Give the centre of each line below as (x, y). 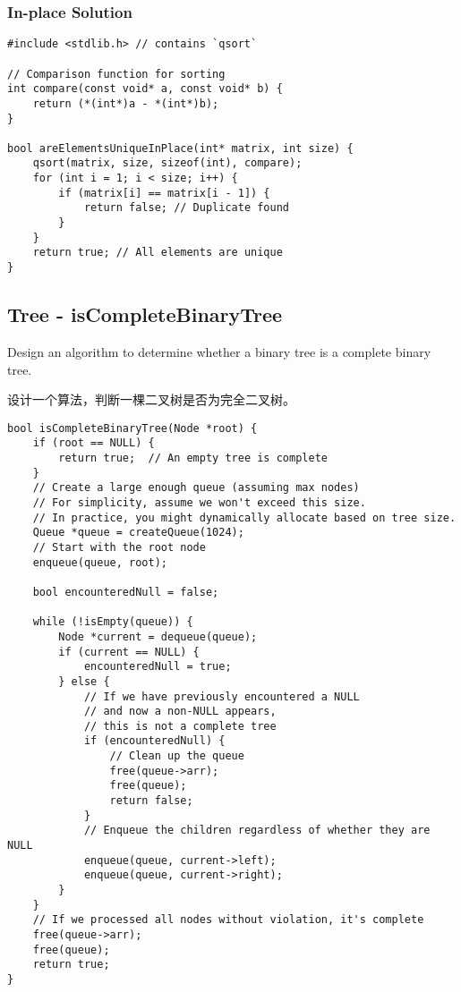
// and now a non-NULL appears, (180, 712)
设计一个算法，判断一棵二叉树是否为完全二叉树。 (151, 399)
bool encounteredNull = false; (126, 592)
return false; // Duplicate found (186, 208)
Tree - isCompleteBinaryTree (145, 314)
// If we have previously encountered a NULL (222, 696)
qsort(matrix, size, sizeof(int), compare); (167, 163)
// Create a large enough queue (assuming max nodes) (196, 488)
